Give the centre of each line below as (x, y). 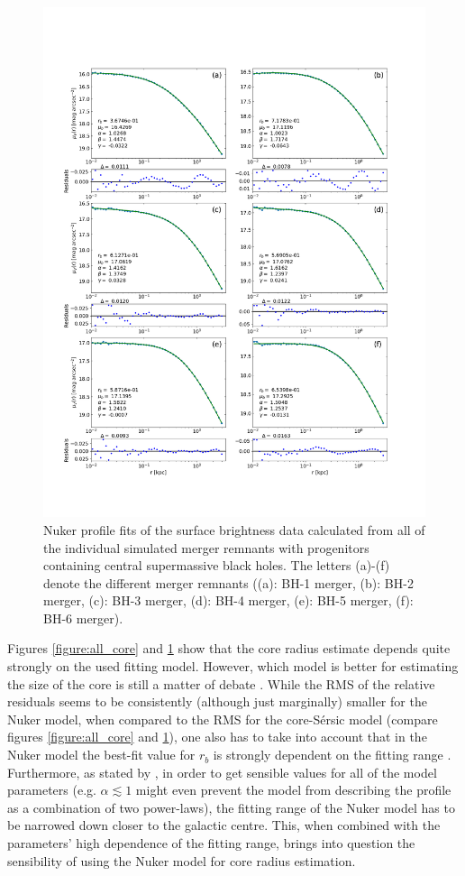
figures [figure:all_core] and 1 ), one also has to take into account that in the (217, 737)
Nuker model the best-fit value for (101, 755)
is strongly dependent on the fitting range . (332, 755)
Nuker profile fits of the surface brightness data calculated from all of (234, 529)
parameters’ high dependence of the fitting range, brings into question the (211, 843)
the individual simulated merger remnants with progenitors (206, 547)
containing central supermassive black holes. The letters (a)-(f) (217, 565)
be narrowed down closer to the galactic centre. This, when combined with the (224, 825)
